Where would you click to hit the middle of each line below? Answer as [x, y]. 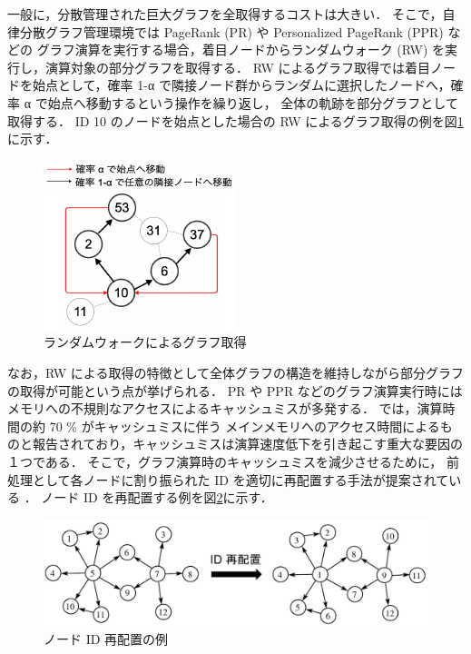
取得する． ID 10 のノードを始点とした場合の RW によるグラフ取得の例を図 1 [235, 120]
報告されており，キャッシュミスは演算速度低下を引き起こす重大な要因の [247, 444]
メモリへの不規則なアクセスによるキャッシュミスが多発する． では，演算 [225, 408]
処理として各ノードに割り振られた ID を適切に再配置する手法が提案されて [228, 479]
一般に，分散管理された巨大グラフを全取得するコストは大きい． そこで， [225, 14]
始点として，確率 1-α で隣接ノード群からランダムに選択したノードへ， [241, 85]
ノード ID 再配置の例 [106, 638]
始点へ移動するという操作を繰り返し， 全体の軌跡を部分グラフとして [253, 102]
